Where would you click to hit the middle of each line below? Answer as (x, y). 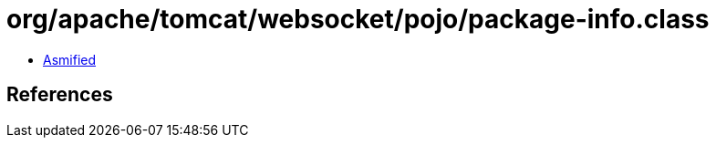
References (60, 95)
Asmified (70, 59)
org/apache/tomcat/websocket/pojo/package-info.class (358, 19)
